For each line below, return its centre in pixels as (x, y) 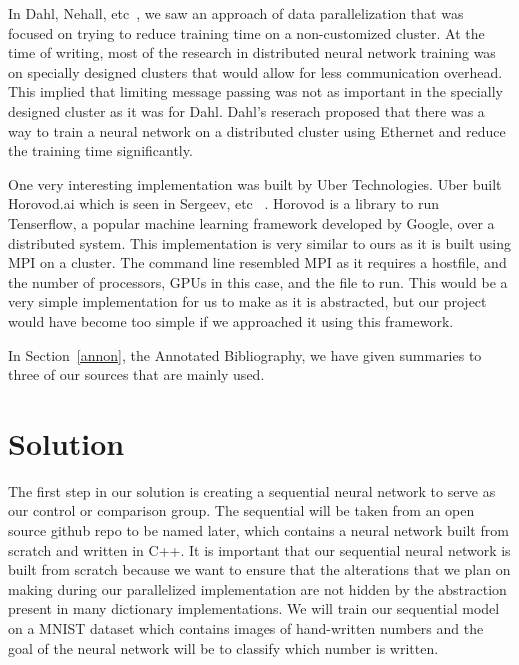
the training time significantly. (100, 150)
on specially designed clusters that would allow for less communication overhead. (255, 71)
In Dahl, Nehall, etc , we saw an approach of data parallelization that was (236, 13)
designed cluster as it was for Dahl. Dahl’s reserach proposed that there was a (246, 110)
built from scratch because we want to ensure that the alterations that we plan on (259, 569)
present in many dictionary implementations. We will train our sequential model (254, 608)
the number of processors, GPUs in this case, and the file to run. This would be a (258, 281)
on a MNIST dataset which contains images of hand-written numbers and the (246, 627)
